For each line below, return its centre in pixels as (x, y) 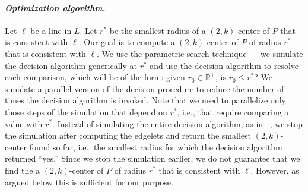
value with (24, 123)
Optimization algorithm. (55, 7)
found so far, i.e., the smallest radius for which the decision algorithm (156, 147)
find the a (23, 170)
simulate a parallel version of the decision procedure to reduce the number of (145, 88)
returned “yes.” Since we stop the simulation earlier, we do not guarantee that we (153, 158)
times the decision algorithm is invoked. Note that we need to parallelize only (145, 100)
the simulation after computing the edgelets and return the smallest (128, 135)
